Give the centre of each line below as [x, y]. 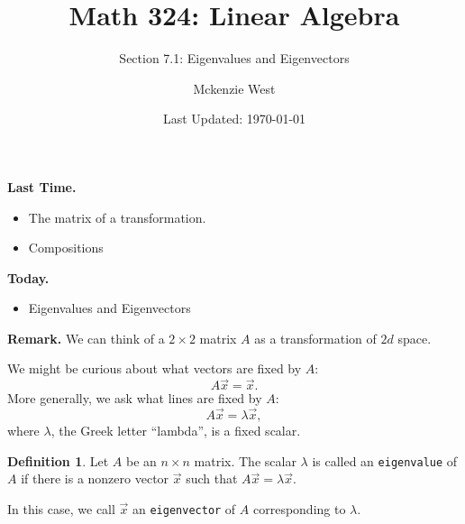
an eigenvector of [184, 508]
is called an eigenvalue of [385, 460]
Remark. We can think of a [86, 338]
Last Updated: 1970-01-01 [234, 119]
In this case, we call [61, 508]
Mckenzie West [234, 88]
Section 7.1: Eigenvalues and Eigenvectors [234, 58]
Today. [28, 277]
